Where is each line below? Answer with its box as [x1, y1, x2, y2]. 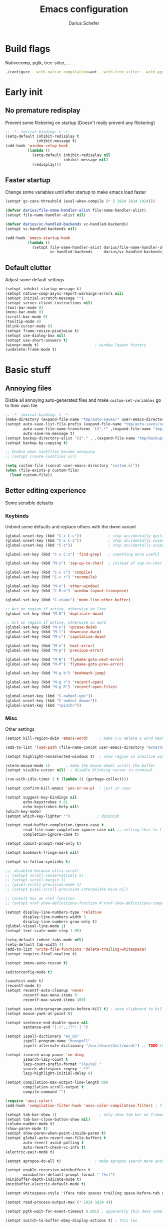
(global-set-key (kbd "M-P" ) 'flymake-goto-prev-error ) [5, 661, 124, 666]
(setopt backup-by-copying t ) [5, 440, 68, 445]
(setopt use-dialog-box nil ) [5, 333, 66, 338]
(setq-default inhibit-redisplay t [5, 134, 79, 139]
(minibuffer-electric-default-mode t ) [5, 1182, 86, 1187]
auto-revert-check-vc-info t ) [23, 1145, 86, 1150]
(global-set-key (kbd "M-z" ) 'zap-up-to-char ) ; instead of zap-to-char [5, 561, 162, 566]
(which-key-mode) [5, 809, 41, 814]
